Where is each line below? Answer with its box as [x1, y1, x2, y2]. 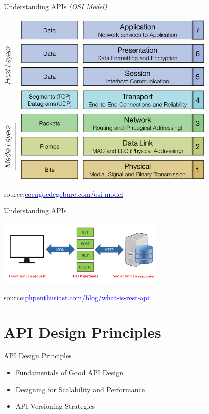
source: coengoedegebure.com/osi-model [4, 189, 123, 199]
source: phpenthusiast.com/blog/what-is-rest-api [4, 292, 149, 302]
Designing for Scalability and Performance [15, 384, 145, 394]
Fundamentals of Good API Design [15, 367, 123, 378]
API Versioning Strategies [15, 401, 95, 411]
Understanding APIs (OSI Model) [4, 1, 107, 11]
